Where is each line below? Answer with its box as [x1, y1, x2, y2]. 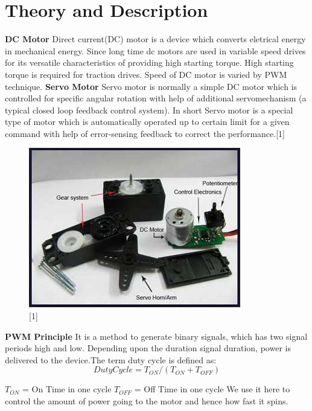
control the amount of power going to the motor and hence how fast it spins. [5, 395, 288, 407]
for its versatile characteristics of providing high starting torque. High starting [5, 56, 294, 69]
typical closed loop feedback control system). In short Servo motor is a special [5, 103, 293, 116]
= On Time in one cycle [22, 383, 112, 395]
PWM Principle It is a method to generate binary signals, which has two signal [5, 330, 308, 342]
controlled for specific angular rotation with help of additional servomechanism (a [5, 92, 307, 104]
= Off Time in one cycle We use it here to [134, 383, 290, 395]
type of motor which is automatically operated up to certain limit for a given [5, 115, 290, 128]
